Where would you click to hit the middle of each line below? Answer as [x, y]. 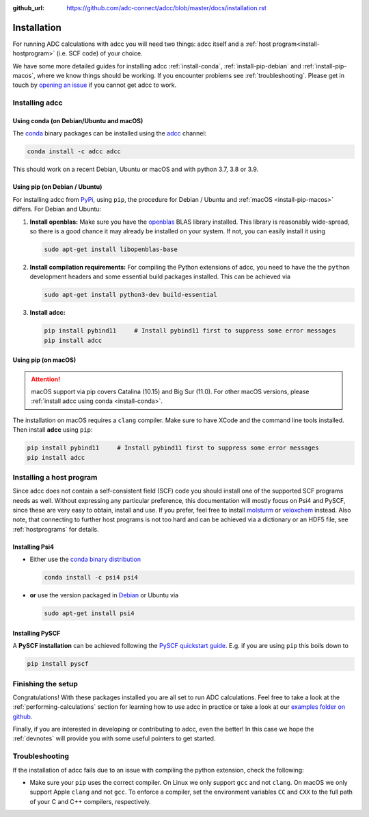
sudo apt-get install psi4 [89, 613]
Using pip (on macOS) [44, 360]
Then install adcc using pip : [53, 430]
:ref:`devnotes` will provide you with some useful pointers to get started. [114, 738]
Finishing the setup [45, 684]
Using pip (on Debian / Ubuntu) [57, 187]
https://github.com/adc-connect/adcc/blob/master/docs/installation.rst [166, 8]
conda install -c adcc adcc [74, 152]
